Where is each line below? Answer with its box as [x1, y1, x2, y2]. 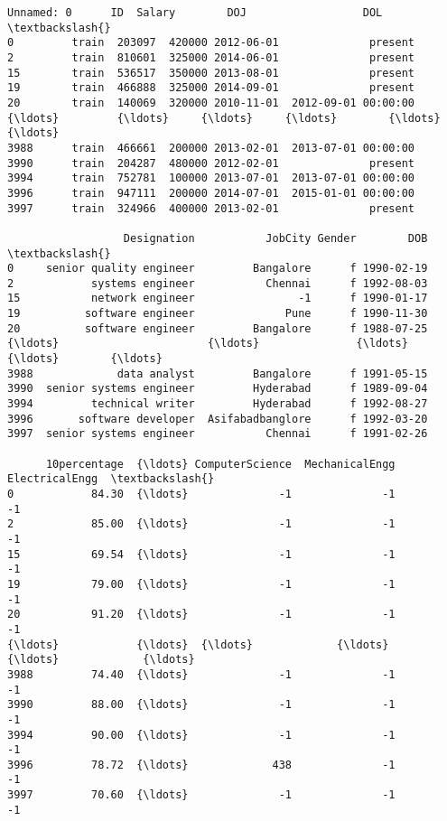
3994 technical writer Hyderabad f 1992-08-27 [7, 397, 428, 411]
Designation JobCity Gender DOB [123, 231, 428, 245]
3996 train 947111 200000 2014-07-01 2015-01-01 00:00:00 [7, 186, 415, 200]
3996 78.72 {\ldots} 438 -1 [7, 758, 396, 771]
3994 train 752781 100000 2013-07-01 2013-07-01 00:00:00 [7, 172, 415, 185]
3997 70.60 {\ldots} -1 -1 [7, 788, 396, 802]
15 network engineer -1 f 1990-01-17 [7, 292, 428, 305]
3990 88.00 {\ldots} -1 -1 [7, 698, 396, 712]
